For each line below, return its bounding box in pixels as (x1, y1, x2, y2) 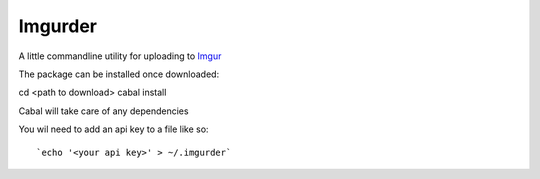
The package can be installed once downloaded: (18, 68, 220, 80)
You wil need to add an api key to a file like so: (18, 123, 209, 135)
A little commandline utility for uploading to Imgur (18, 50, 222, 62)
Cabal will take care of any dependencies (18, 105, 189, 117)
